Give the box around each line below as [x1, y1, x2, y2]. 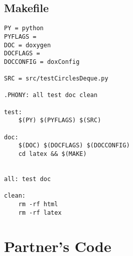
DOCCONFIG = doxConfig [4, 58, 80, 65]
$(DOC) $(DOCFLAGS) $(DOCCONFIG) [18, 142, 130, 149]
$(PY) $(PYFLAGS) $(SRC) [18, 117, 101, 124]
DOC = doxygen [4, 41, 51, 49]
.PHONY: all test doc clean [4, 92, 98, 99]
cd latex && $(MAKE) [18, 150, 87, 158]
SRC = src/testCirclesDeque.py [4, 75, 108, 82]
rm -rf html [18, 200, 58, 208]
